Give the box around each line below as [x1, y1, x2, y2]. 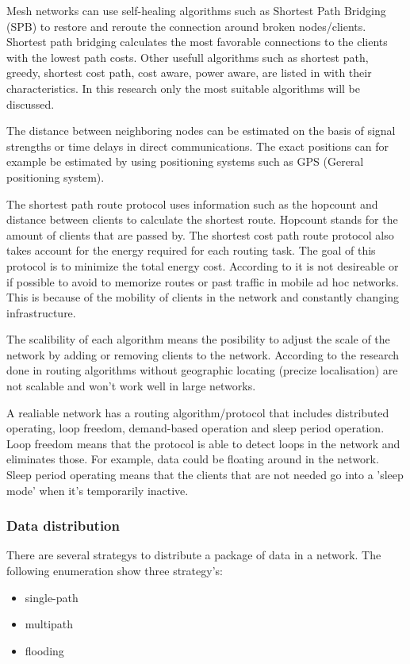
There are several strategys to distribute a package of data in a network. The [6, 547, 381, 563]
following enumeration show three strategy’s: [6, 562, 223, 579]
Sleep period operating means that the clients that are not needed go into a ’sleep [6, 466, 404, 483]
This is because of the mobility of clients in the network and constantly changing [6, 289, 400, 305]
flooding [25, 642, 64, 658]
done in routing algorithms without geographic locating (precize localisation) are [6, 362, 398, 378]
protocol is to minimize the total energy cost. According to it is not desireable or [6, 257, 399, 274]
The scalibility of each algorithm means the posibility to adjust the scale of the [6, 331, 390, 347]
